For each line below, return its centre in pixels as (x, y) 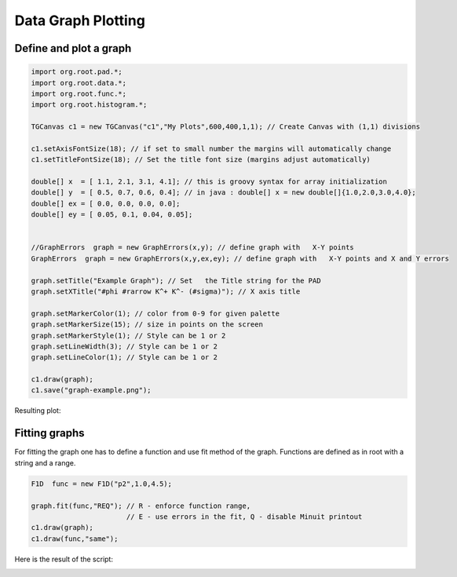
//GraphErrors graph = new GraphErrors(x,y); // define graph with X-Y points (193, 248)
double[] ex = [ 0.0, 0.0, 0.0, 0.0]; (106, 203)
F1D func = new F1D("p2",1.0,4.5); (102, 484)
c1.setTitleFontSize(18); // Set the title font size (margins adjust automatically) (201, 160)
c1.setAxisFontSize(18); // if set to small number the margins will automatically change (211, 148)
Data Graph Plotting (80, 20)
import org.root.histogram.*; (89, 105)
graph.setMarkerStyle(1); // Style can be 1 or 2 (128, 335)
